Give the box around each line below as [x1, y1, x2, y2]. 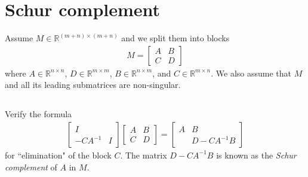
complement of [5, 160, 57, 173]
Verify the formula [5, 108, 72, 120]
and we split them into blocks [121, 32, 230, 44]
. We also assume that [211, 66, 291, 79]
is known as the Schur [216, 148, 297, 161]
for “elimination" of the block [5, 148, 112, 161]
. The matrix [120, 148, 167, 161]
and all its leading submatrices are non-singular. [5, 78, 181, 91]
